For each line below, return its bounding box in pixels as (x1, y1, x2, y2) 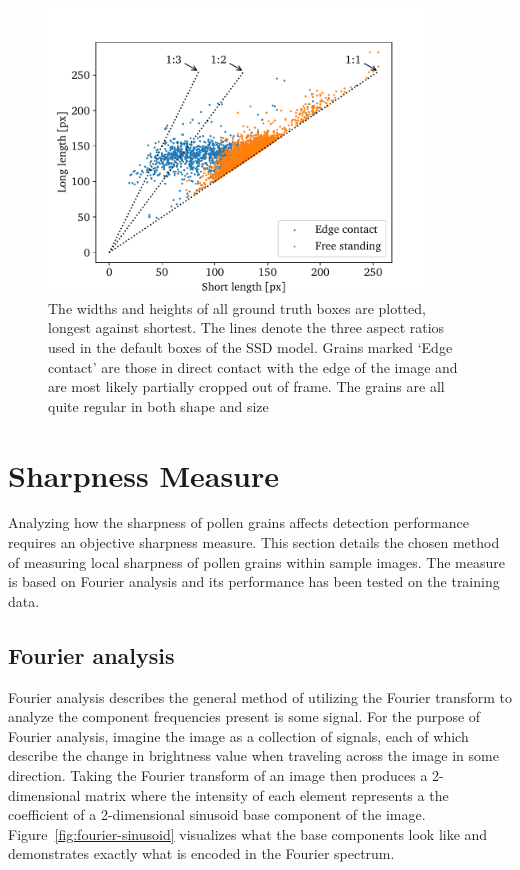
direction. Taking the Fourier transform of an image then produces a (8, 765, 428, 786)
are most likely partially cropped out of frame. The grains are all (48, 376, 445, 397)
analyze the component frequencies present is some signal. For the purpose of (8, 706, 481, 727)
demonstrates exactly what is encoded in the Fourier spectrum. (8, 843, 395, 864)
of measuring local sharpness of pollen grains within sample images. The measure (8, 551, 505, 572)
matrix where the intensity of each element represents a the (85, 784, 449, 805)
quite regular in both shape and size (48, 395, 269, 416)
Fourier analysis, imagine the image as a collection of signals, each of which (8, 725, 469, 746)
